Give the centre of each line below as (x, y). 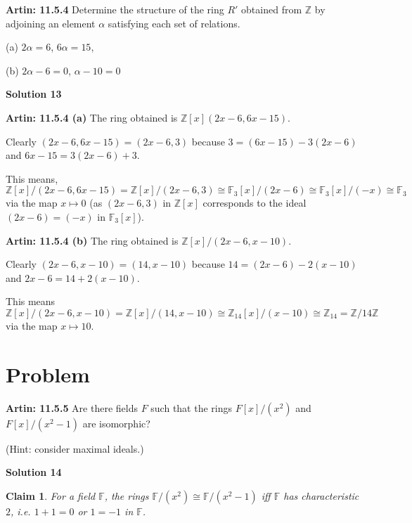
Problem (48, 374)
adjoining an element (51, 23)
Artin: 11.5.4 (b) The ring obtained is (92, 240)
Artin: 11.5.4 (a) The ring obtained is (92, 117)
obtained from (272, 9)
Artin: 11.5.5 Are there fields (72, 407)
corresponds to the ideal (255, 203)
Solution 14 (34, 472)
